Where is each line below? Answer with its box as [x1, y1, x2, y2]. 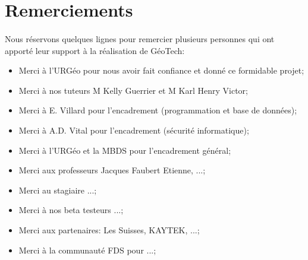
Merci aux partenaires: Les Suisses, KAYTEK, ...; [18, 223, 200, 236]
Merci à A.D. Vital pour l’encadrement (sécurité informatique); [18, 123, 249, 136]
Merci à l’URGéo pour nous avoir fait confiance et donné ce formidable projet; [18, 64, 304, 77]
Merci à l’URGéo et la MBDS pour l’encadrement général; [18, 144, 231, 156]
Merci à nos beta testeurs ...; [18, 204, 124, 216]
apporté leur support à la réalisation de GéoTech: [5, 44, 185, 56]
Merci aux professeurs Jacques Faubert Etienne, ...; [18, 164, 206, 176]
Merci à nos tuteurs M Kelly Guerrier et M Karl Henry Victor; [18, 84, 248, 96]
